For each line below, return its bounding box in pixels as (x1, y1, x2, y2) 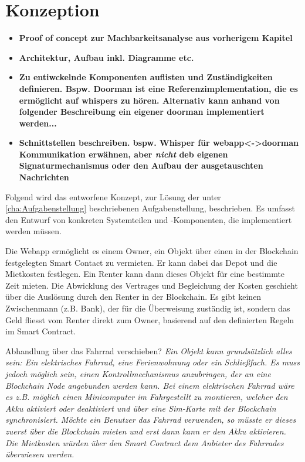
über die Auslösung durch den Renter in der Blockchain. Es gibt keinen (5, 290, 262, 303)
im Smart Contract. (5, 325, 76, 337)
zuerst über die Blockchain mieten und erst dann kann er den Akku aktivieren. (5, 425, 286, 437)
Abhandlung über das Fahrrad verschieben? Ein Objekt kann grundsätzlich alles (5, 344, 292, 357)
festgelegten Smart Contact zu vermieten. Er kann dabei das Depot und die (5, 256, 277, 268)
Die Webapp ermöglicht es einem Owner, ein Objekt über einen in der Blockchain (5, 245, 299, 257)
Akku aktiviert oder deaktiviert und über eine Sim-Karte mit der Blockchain (5, 402, 276, 414)
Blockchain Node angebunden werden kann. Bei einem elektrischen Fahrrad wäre (5, 379, 294, 391)
